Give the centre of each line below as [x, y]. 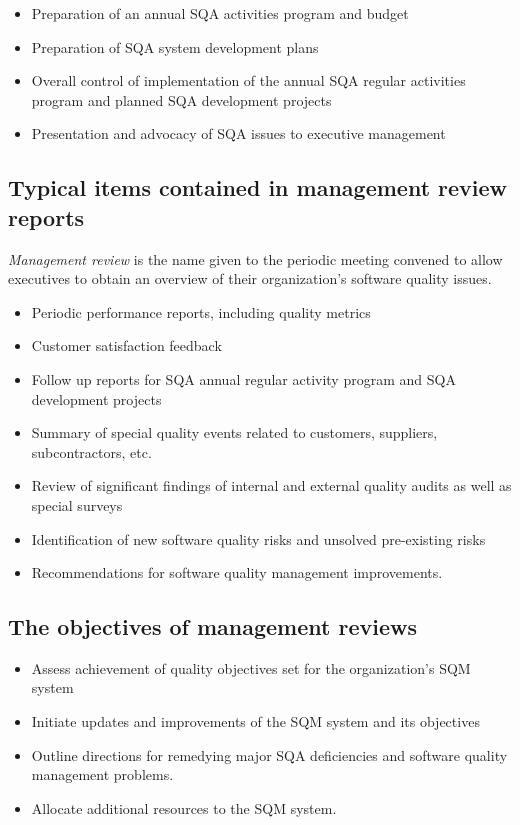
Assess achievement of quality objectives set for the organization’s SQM [251, 667]
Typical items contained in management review [258, 187]
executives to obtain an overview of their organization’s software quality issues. [250, 278]
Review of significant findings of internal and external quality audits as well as [271, 485]
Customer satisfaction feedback [126, 345]
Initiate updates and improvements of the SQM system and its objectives [255, 721]
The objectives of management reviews [212, 626]
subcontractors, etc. [91, 451]
